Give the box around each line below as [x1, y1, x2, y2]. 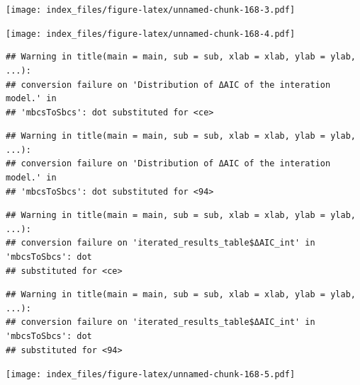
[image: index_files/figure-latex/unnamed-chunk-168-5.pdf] [6, 369, 296, 380]
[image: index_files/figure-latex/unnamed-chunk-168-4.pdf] [6, 28, 296, 39]
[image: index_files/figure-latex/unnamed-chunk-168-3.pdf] [6, 5, 296, 15]
